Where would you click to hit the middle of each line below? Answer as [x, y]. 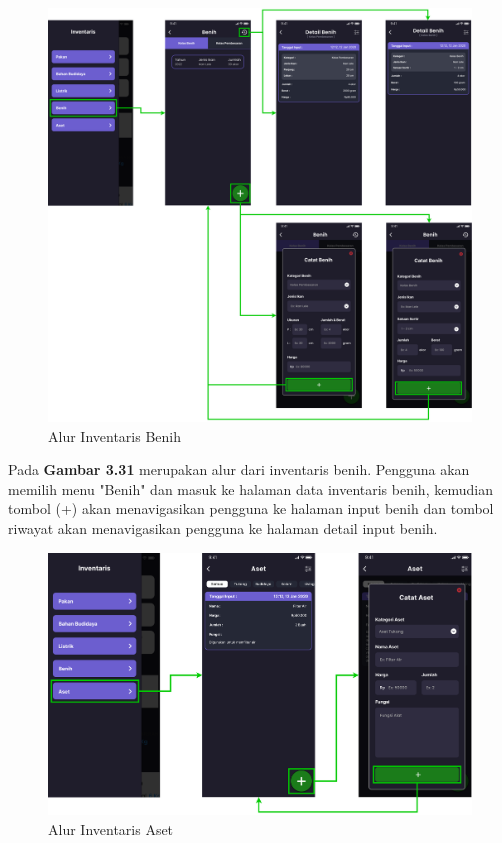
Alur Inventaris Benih [114, 435]
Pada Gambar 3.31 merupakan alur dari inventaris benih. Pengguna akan [239, 469]
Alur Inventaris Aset [111, 828]
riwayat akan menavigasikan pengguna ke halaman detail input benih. [223, 528]
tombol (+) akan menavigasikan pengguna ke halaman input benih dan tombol [251, 508]
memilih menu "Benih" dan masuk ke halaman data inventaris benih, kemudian [250, 488]
